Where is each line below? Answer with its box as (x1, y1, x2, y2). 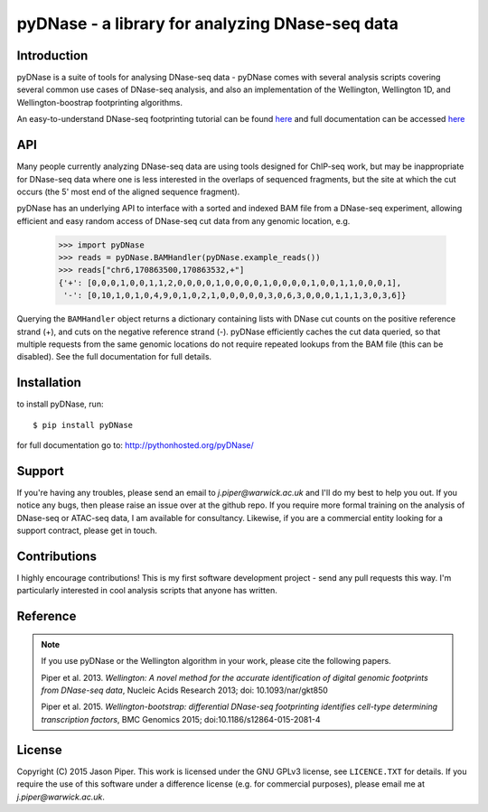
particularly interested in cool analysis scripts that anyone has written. (16, 585, 277, 596)
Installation (16, 375, 81, 390)
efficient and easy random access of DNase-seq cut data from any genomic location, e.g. (16, 215, 351, 226)
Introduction (16, 48, 89, 63)
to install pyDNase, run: (16, 398, 104, 410)
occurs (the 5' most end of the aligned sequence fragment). (16, 186, 240, 197)
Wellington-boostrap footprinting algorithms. (16, 97, 183, 107)
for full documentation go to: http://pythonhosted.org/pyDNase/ (16, 440, 255, 451)
